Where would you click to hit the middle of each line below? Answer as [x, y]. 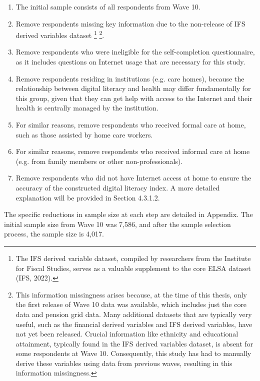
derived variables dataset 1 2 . [60, 34]
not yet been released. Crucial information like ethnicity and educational [127, 334]
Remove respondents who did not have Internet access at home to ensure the [133, 178]
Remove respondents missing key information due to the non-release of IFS [130, 23]
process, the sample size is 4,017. [54, 234]
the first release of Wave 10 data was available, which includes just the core [131, 304]
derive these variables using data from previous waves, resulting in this [124, 363]
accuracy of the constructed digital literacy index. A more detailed [118, 187]
